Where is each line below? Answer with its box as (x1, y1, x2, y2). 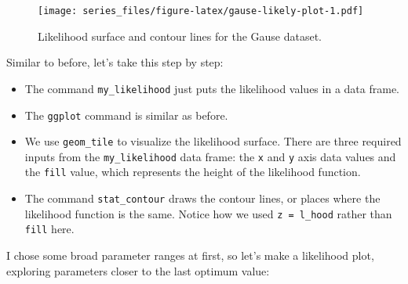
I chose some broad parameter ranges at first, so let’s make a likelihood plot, (6, 247, 374, 264)
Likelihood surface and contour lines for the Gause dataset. (38, 27, 322, 44)
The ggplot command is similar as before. (24, 106, 228, 123)
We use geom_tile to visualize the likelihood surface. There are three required (24, 133, 402, 149)
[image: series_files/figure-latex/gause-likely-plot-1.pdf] (38, 5, 364, 16)
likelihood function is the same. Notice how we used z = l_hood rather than (24, 205, 392, 221)
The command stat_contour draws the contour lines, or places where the (24, 190, 381, 207)
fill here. (24, 221, 75, 237)
